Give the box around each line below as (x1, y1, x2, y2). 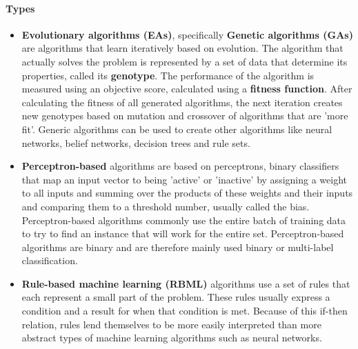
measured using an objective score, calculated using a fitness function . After (21, 81, 352, 96)
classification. (21, 253, 78, 268)
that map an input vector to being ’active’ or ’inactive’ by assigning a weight (21, 172, 347, 186)
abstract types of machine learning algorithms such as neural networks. (21, 330, 322, 345)
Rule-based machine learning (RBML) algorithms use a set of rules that (21, 276, 350, 290)
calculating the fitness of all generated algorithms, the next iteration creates (21, 94, 343, 109)
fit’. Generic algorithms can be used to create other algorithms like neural (21, 121, 332, 136)
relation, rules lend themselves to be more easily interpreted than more (21, 317, 321, 331)
